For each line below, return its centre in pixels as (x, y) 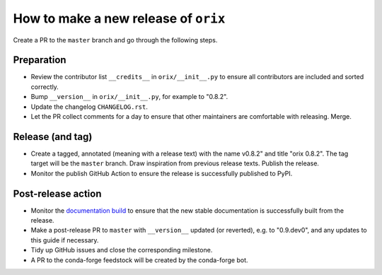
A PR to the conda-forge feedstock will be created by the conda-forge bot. (139, 260)
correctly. (45, 87)
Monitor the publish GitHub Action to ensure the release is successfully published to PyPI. (162, 173)
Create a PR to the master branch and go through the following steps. (115, 40)
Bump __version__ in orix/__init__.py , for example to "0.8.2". (129, 97)
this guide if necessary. (65, 240)
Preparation (40, 60)
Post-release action (57, 193)
